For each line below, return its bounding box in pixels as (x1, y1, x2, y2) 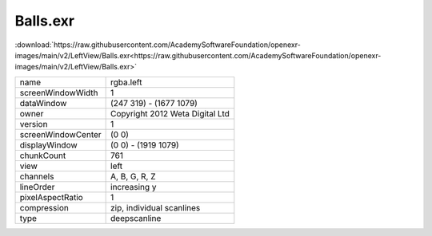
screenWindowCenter (19, 128, 102, 140)
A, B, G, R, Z (110, 171, 156, 182)
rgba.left (110, 77, 142, 88)
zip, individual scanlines (110, 202, 201, 213)
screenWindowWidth (19, 87, 99, 98)
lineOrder (19, 181, 55, 192)
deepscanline (110, 212, 162, 223)
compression (19, 202, 70, 213)
